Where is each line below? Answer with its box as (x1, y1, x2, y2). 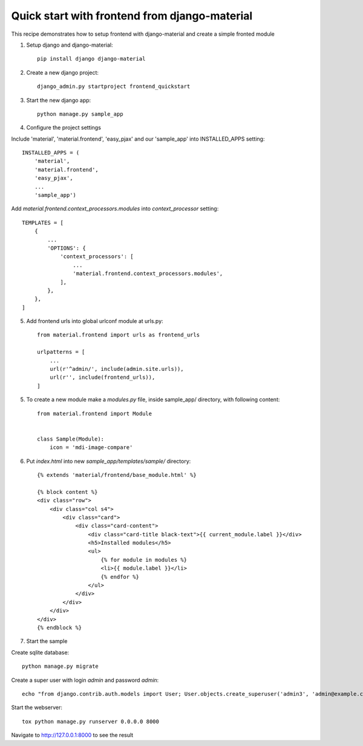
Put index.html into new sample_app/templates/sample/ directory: (26, 458, 191, 465)
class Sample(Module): (37, 435, 105, 442)
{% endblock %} (37, 624, 82, 631)
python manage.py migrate (22, 663, 99, 670)
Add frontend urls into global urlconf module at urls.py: (26, 318, 163, 325)
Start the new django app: (26, 96, 91, 104)
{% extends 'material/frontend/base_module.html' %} (37, 471, 197, 478)
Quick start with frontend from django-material (11, 9, 253, 22)
